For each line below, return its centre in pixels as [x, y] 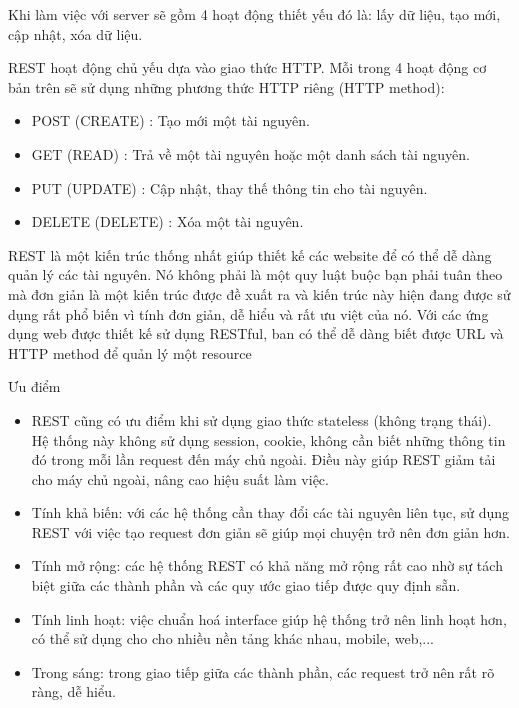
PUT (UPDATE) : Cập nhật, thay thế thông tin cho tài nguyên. [229, 187]
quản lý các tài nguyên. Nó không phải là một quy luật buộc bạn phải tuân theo [255, 274]
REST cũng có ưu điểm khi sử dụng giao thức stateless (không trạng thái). [261, 419]
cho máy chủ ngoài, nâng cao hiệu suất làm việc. [180, 478]
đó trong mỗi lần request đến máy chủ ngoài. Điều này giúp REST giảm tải [263, 459]
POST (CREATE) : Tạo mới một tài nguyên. [170, 120]
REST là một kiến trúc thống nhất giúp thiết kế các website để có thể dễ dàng [250, 254]
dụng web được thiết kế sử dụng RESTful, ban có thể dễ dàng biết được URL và [256, 333]
